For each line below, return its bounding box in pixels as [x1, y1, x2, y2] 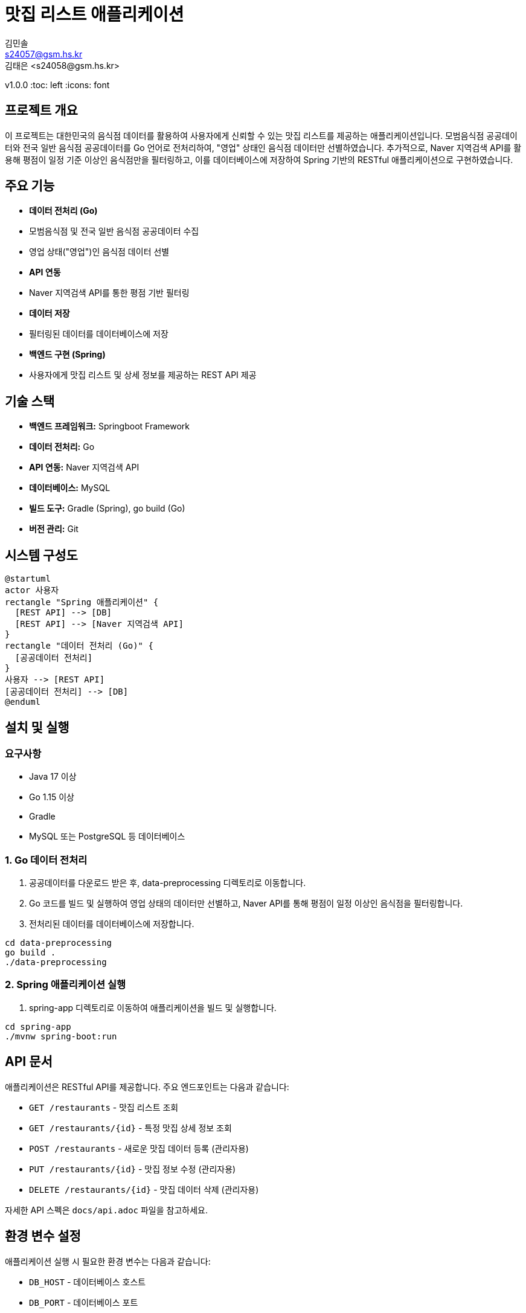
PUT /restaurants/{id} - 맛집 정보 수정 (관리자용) [29, 1163, 236, 1174]
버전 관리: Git [29, 524, 79, 535]
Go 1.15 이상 [29, 792, 74, 803]
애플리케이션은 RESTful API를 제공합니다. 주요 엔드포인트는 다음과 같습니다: [5, 1081, 289, 1092]
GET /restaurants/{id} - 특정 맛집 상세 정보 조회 [29, 1122, 232, 1133]
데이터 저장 [29, 308, 70, 319]
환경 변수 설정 [5, 1228, 81, 1244]
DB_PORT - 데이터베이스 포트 [29, 1297, 138, 1308]
